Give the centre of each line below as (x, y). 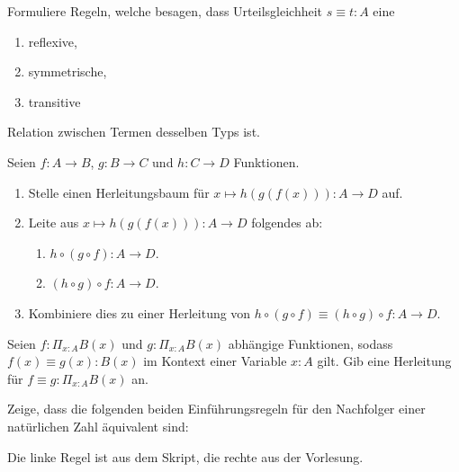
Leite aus (54, 223)
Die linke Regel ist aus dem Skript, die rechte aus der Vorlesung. (185, 456)
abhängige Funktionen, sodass (310, 343)
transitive (54, 101)
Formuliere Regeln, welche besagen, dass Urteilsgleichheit (165, 11)
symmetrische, (67, 71)
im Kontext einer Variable (215, 361)
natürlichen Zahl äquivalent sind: (98, 426)
